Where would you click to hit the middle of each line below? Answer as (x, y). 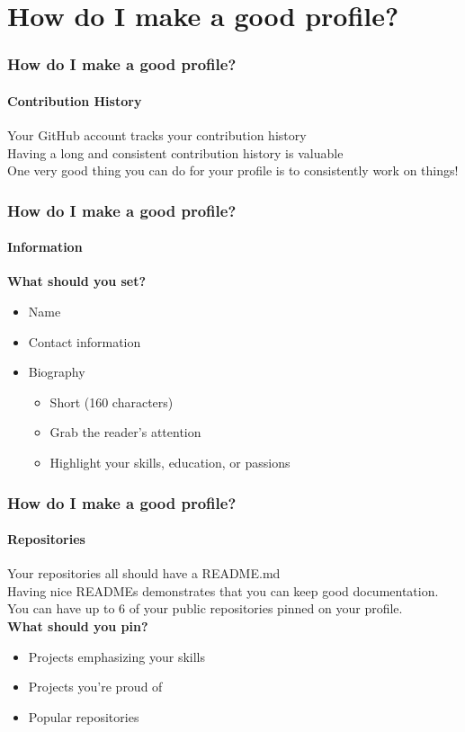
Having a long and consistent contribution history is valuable (175, 152)
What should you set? (77, 281)
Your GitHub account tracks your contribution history (157, 135)
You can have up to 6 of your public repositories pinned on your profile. (205, 608)
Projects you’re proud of (95, 687)
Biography (57, 372)
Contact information (85, 341)
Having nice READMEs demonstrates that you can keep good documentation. (223, 590)
